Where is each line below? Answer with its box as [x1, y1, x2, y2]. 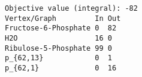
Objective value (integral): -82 [5, 4, 138, 13]
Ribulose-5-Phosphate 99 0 [5, 44, 112, 53]
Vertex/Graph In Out [5, 14, 121, 23]
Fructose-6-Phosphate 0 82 [5, 24, 117, 33]
